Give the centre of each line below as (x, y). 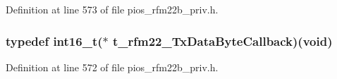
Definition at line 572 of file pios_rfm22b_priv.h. (112, 67)
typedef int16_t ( (54, 41)
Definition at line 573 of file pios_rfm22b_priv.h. (112, 9)
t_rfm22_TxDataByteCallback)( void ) (223, 41)
